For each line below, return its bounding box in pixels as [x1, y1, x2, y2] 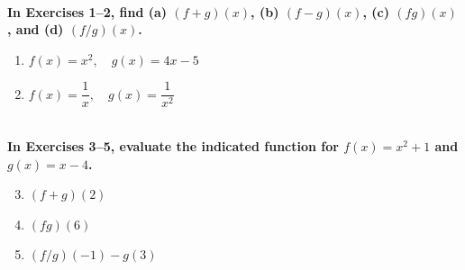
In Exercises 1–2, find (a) [7, 2, 168, 21]
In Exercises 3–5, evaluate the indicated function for [7, 137, 339, 156]
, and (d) [7, 20, 64, 39]
